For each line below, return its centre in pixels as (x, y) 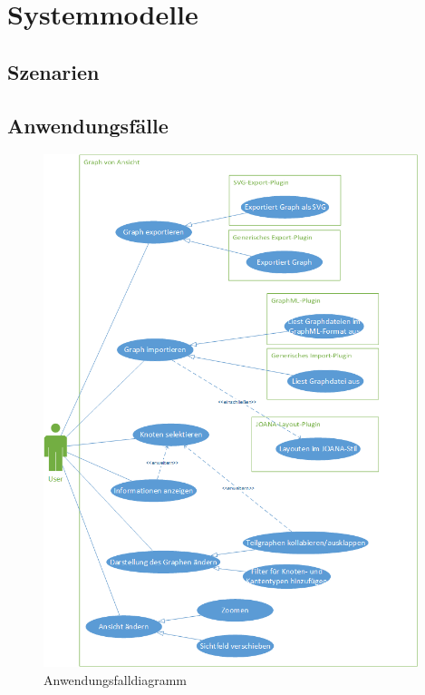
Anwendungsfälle (88, 125)
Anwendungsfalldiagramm (116, 679)
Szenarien (53, 71)
